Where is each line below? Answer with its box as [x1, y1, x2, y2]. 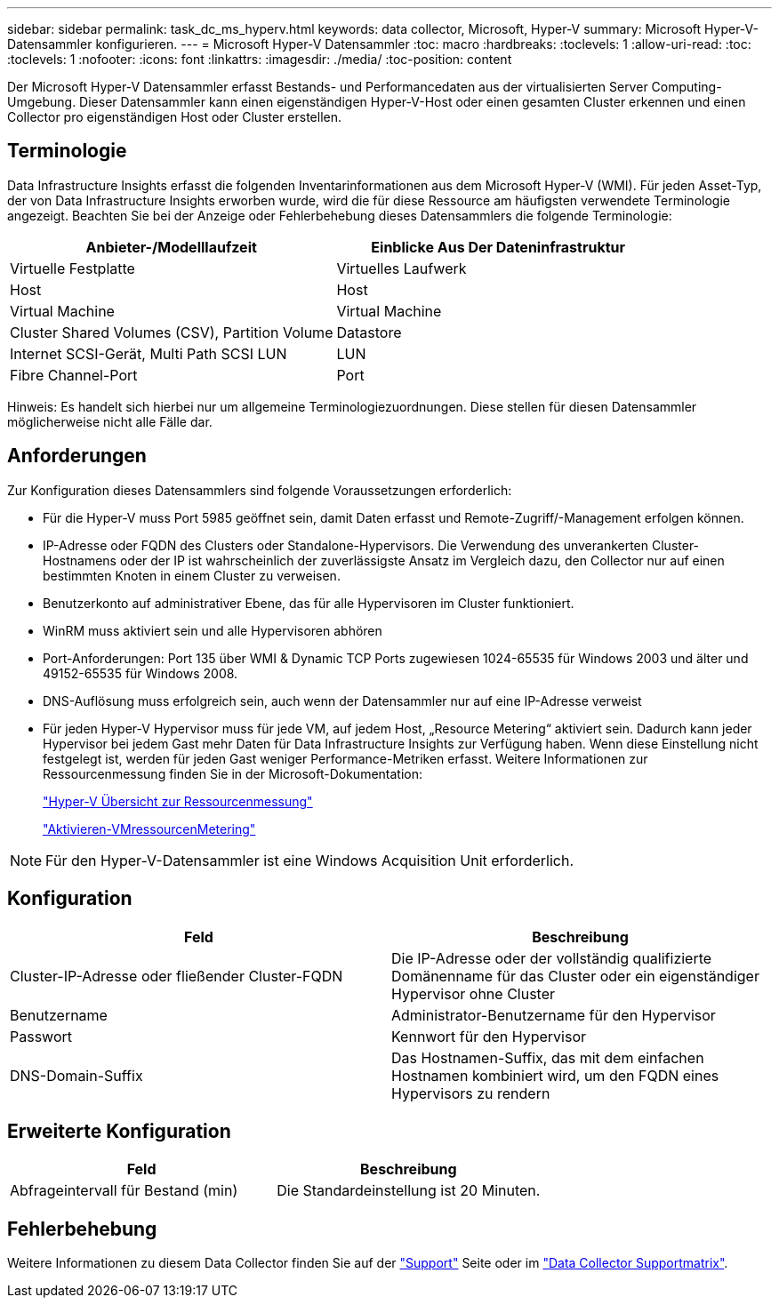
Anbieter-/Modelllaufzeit [85, 237, 257, 256]
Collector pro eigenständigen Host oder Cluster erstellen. [7, 109, 342, 124]
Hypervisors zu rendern [391, 1084, 550, 1102]
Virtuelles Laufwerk [336, 259, 467, 277]
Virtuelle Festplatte [10, 259, 135, 277]
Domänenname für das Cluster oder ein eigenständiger [391, 966, 759, 985]
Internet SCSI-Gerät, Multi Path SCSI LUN [10, 344, 287, 363]
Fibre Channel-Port [10, 365, 138, 384]
